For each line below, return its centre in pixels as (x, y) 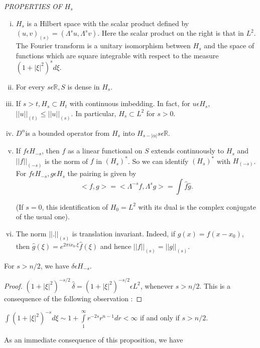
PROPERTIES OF (33, 6)
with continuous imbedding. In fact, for (130, 103)
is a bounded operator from (68, 133)
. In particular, (94, 113)
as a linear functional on (105, 151)
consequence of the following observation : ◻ (73, 298)
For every (30, 86)
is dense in (84, 86)
